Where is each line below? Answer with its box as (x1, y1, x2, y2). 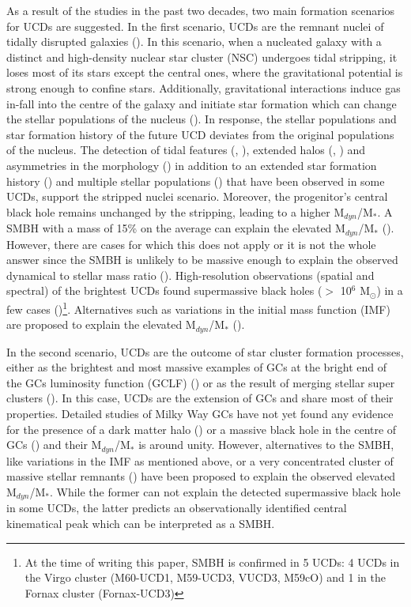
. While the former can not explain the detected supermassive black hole (49, 483, 401, 500)
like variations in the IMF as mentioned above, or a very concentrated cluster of (6, 452, 394, 469)
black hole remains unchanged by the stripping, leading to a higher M (6, 203, 345, 220)
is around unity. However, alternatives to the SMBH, (138, 436, 394, 453)
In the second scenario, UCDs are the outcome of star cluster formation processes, (6, 343, 404, 360)
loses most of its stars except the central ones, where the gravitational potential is (6, 64, 403, 81)
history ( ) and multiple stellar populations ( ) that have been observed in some (6, 172, 385, 189)
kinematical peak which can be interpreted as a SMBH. (6, 515, 275, 531)
